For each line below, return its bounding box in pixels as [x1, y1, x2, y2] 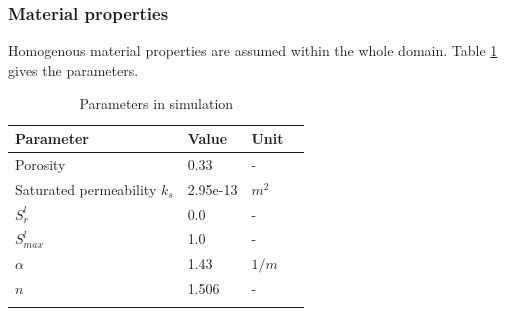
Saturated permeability [15, 178, 157, 199]
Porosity [15, 153, 66, 174]
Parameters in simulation [79, 93, 234, 114]
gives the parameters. [8, 59, 139, 80]
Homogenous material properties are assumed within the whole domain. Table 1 [8, 40, 498, 61]
